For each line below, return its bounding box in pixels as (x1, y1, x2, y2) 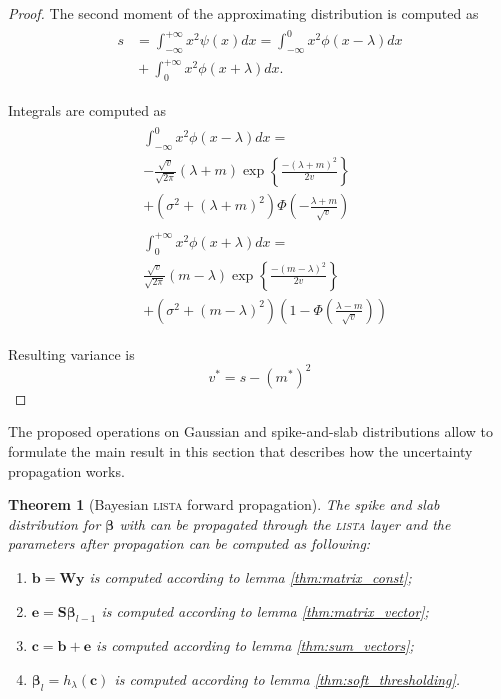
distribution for (8, 513, 101, 534)
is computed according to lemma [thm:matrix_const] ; (89, 566, 412, 587)
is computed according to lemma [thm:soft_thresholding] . (114, 668, 461, 689)
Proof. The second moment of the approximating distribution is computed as (8, 3, 479, 23)
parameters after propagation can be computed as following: (8, 533, 371, 554)
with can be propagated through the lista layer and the (119, 513, 451, 534)
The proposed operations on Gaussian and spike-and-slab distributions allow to (8, 421, 494, 442)
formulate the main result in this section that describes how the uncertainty (8, 441, 473, 461)
